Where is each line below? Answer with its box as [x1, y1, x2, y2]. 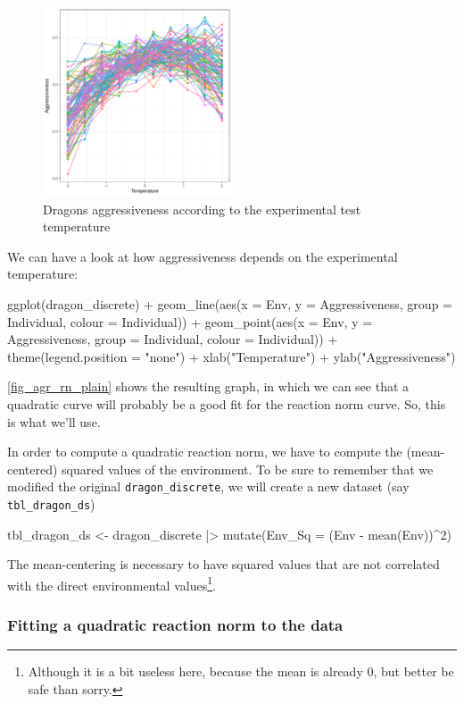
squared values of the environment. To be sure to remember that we [62, 459, 434, 478]
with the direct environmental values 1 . [7, 573, 216, 594]
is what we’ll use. [7, 412, 101, 431]
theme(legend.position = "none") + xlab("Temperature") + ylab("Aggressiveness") [7, 347, 456, 365]
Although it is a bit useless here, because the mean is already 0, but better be [28, 662, 454, 681]
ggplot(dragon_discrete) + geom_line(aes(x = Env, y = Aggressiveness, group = [7, 294, 452, 313]
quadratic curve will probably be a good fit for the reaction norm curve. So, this [7, 394, 446, 413]
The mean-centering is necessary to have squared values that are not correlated [7, 555, 440, 574]
